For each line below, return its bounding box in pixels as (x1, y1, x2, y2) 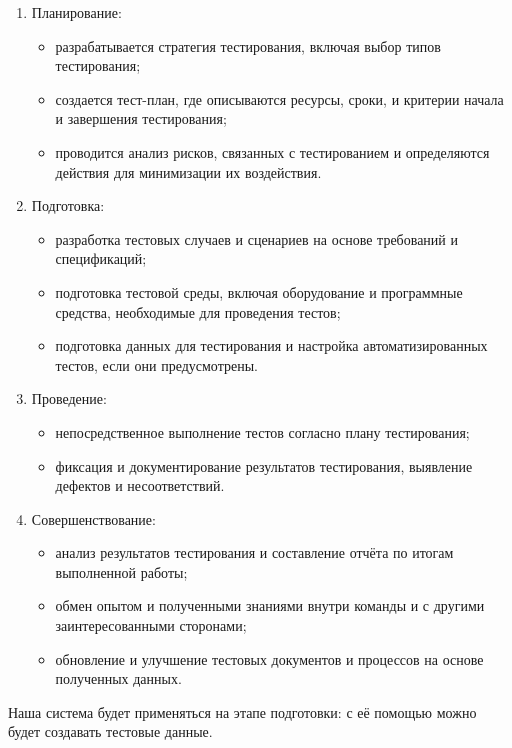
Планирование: (31, 2, 122, 22)
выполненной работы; (55, 561, 188, 582)
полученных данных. (55, 668, 182, 689)
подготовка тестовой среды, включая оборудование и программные (55, 281, 463, 302)
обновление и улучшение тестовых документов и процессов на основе (55, 648, 484, 669)
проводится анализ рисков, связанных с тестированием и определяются (55, 141, 490, 162)
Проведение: (31, 388, 107, 409)
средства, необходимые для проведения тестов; (55, 301, 341, 322)
